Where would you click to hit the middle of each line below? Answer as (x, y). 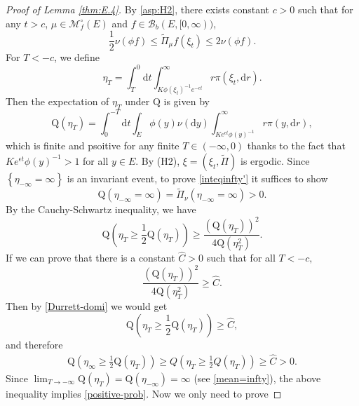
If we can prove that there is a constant (90, 258)
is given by (187, 101)
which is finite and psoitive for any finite (93, 146)
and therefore (34, 344)
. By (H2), (158, 160)
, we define (76, 57)
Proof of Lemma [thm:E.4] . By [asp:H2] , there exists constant (137, 9)
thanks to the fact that (296, 146)
